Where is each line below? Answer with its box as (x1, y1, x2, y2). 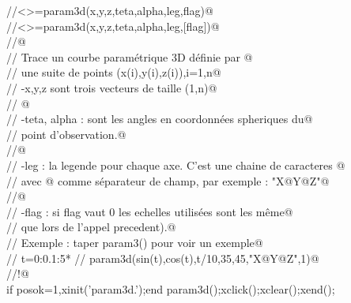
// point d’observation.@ (6, 125, 126, 142)
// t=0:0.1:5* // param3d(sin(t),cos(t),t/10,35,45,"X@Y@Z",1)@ (6, 249, 319, 266)
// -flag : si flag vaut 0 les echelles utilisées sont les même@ (6, 203, 293, 219)
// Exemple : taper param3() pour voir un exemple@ (6, 234, 263, 250)
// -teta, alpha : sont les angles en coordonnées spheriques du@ (6, 110, 313, 127)
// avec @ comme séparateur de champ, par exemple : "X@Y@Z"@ (6, 172, 330, 189)
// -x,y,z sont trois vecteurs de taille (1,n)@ (6, 79, 217, 95)
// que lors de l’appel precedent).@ (6, 219, 176, 235)
